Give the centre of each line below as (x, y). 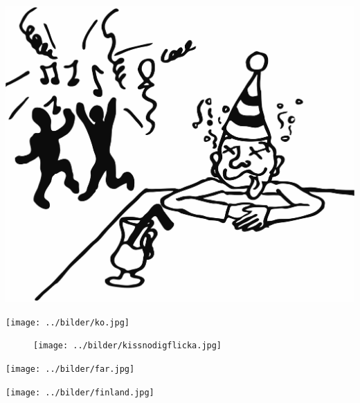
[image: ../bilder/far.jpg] (70, 369)
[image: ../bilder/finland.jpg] (80, 392)
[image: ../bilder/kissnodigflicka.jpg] (128, 346)
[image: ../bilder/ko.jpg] (67, 322)
